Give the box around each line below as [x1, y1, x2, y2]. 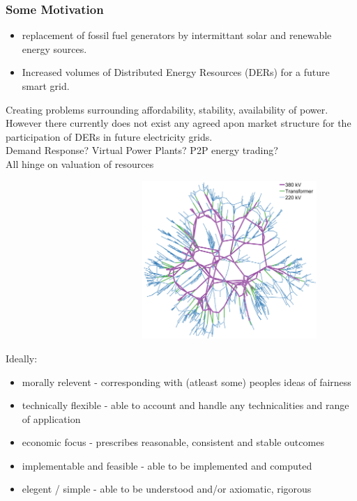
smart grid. [22, 79, 70, 93]
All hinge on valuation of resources [6, 156, 154, 171]
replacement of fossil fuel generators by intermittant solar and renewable [22, 28, 332, 43]
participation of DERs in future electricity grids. [6, 129, 213, 144]
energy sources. [22, 41, 87, 56]
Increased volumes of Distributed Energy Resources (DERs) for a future [22, 65, 330, 79]
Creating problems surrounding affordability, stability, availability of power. [6, 102, 328, 116]
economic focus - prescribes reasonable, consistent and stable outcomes [22, 435, 324, 449]
